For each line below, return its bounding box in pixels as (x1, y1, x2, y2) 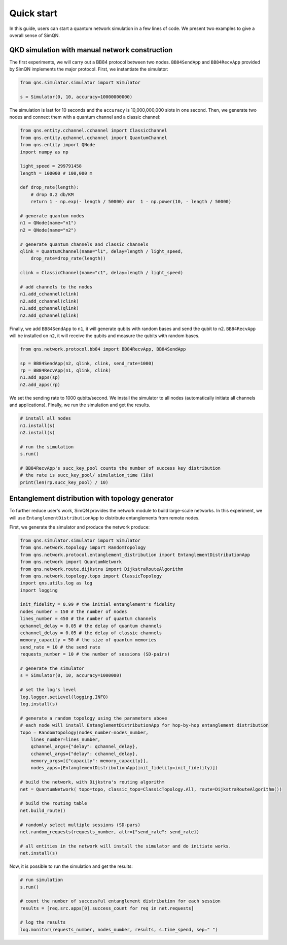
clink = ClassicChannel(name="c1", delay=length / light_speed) (20, 270, 184, 276)
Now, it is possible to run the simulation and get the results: (9, 863, 133, 869)
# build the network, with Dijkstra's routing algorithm (20, 779, 165, 785)
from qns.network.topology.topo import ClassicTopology (20, 573, 162, 579)
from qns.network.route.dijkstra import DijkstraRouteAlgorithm (20, 566, 184, 572)
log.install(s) (20, 701, 58, 707)
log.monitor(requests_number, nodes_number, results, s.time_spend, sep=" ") (20, 927, 218, 932)
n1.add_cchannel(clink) (20, 291, 80, 297)
